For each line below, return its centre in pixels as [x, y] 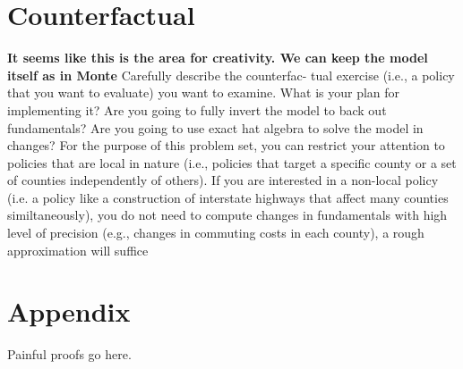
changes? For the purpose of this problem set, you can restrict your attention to [226, 145]
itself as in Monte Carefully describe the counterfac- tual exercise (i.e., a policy [231, 75]
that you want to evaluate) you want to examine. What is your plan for [204, 92]
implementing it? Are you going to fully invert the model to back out [197, 109]
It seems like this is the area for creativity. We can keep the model [218, 58]
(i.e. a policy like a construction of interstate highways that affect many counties [228, 197]
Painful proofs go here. [69, 354]
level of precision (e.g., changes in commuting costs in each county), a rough [216, 233]
